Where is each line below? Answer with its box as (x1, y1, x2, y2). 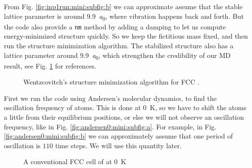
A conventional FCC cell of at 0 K (23, 156, 126, 167)
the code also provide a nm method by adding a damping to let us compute (4, 21, 226, 31)
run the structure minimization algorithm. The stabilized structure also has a (4, 40, 234, 50)
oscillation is (4, 140, 41, 150)
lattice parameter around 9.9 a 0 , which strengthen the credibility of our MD (4, 50, 231, 61)
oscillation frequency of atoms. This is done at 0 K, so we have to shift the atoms (4, 102, 247, 112)
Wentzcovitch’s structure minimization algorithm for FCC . (23, 77, 200, 87)
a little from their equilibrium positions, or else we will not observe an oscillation (4, 112, 244, 122)
